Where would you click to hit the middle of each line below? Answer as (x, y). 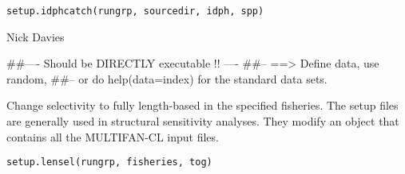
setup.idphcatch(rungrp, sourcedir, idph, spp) (135, 11)
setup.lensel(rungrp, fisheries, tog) (109, 162)
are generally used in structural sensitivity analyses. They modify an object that (203, 121)
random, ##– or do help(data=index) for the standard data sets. (167, 78)
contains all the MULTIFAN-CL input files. (113, 136)
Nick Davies (36, 36)
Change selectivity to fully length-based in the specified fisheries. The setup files (202, 105)
